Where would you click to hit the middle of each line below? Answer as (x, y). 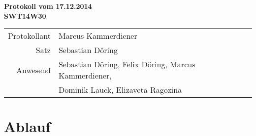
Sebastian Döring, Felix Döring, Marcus (127, 64)
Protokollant (29, 36)
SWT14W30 (25, 15)
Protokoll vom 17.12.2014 (48, 6)
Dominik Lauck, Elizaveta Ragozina (120, 90)
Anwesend (33, 70)
